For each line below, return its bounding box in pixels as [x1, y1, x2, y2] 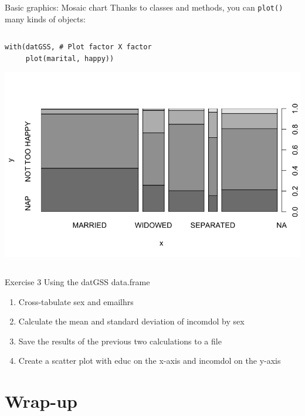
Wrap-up [5, 389, 77, 413]
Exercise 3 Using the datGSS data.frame [5, 276, 150, 288]
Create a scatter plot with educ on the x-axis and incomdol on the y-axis [18, 354, 281, 367]
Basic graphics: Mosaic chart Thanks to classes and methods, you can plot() [5, 1, 283, 13]
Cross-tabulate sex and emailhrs [18, 295, 134, 307]
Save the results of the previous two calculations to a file [18, 334, 222, 347]
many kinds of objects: [5, 12, 86, 25]
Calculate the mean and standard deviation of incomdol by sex [18, 315, 245, 327]
